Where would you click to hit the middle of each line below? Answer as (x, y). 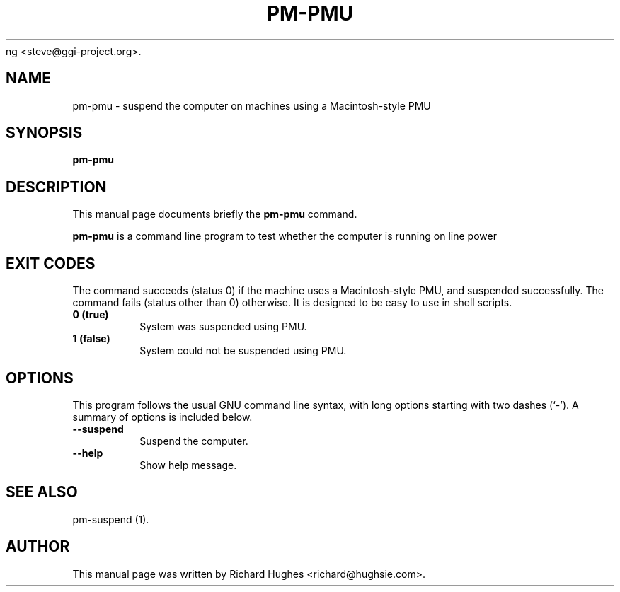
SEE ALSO (42, 492)
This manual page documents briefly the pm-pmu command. (215, 214)
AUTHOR (38, 547)
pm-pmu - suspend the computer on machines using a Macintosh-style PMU (252, 105)
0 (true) (91, 315)
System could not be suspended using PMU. (243, 351)
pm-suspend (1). (111, 519)
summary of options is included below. (162, 417)
